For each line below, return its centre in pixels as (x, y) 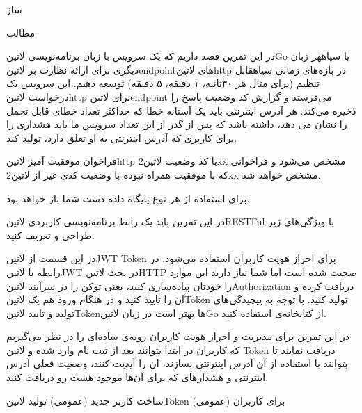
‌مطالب (21, 32)
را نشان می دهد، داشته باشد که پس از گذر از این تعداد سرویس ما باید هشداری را (177, 124)
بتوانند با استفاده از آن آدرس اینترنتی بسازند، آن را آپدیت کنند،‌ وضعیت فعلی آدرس (177, 363)
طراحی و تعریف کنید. (50, 235)
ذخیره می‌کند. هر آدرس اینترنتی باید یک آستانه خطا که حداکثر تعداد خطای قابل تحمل (181, 110)
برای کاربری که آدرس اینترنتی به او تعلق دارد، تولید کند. (122, 137)
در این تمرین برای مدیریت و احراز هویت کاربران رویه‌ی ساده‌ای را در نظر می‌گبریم (178, 336)
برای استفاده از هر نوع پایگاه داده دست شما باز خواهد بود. (128, 198)
